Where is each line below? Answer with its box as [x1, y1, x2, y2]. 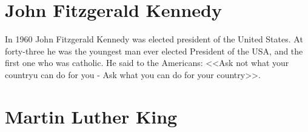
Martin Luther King [5, 104, 178, 128]
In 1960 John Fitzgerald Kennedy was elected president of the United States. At [5, 33, 303, 45]
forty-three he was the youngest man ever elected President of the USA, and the [5, 44, 303, 57]
